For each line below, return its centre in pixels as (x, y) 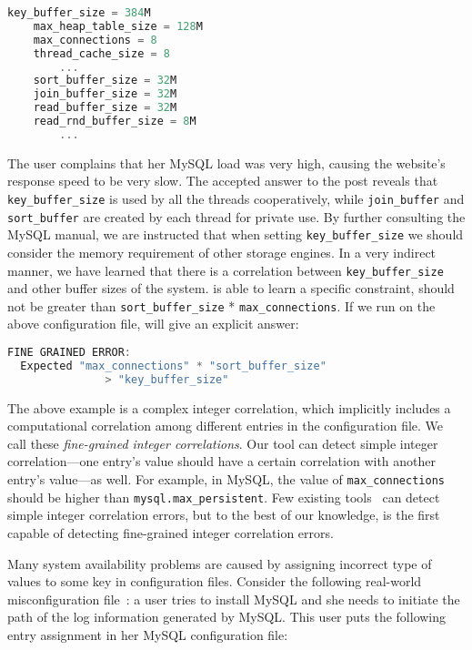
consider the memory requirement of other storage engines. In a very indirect (222, 252)
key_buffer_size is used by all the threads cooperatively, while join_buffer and (236, 198)
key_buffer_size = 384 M (79, 13)
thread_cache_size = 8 (102, 53)
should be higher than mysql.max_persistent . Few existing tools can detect (224, 497)
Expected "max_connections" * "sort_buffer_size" (173, 366)
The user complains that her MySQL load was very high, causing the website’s (226, 162)
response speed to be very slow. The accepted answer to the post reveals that (223, 181)
